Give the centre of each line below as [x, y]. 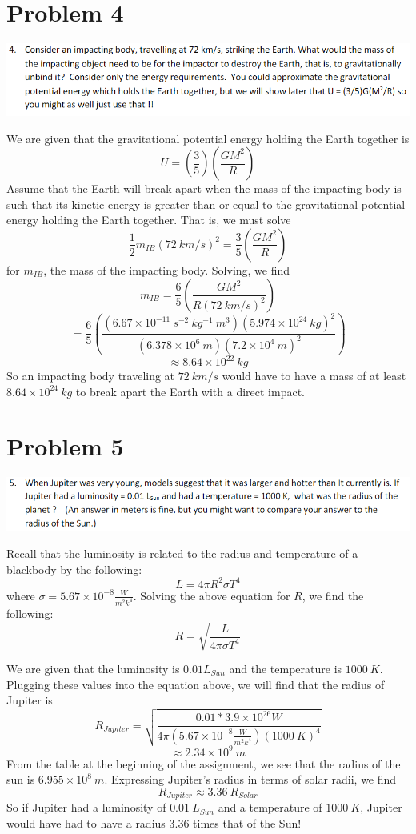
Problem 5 [65, 446]
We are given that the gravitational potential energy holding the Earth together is [208, 138]
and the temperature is [286, 668]
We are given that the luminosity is [93, 668]
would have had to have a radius [86, 823]
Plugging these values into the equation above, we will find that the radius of [196, 684]
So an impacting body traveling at [91, 375]
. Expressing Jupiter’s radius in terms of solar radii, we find [250, 779]
